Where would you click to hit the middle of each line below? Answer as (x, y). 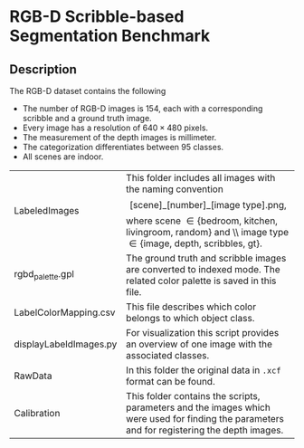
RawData (33, 376)
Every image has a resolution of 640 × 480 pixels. (115, 128)
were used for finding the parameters (205, 419)
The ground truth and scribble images (206, 258)
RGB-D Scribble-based (97, 17)
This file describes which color (191, 307)
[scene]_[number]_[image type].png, (208, 205)
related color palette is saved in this (201, 281)
